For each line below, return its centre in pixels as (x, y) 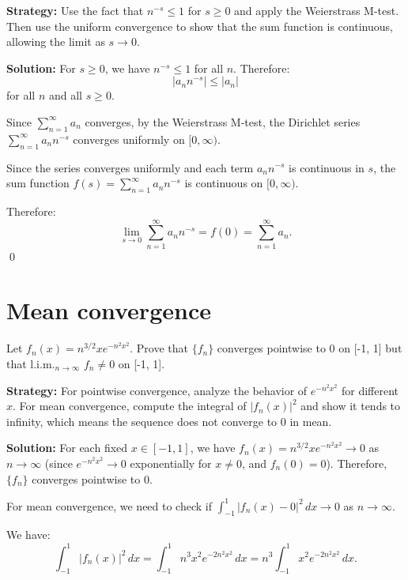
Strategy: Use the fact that (75, 10)
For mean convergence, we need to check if (109, 505)
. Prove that (159, 348)
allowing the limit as (56, 41)
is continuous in (327, 167)
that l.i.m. (31, 363)
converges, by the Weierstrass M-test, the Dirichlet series (223, 121)
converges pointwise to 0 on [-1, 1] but (310, 348)
